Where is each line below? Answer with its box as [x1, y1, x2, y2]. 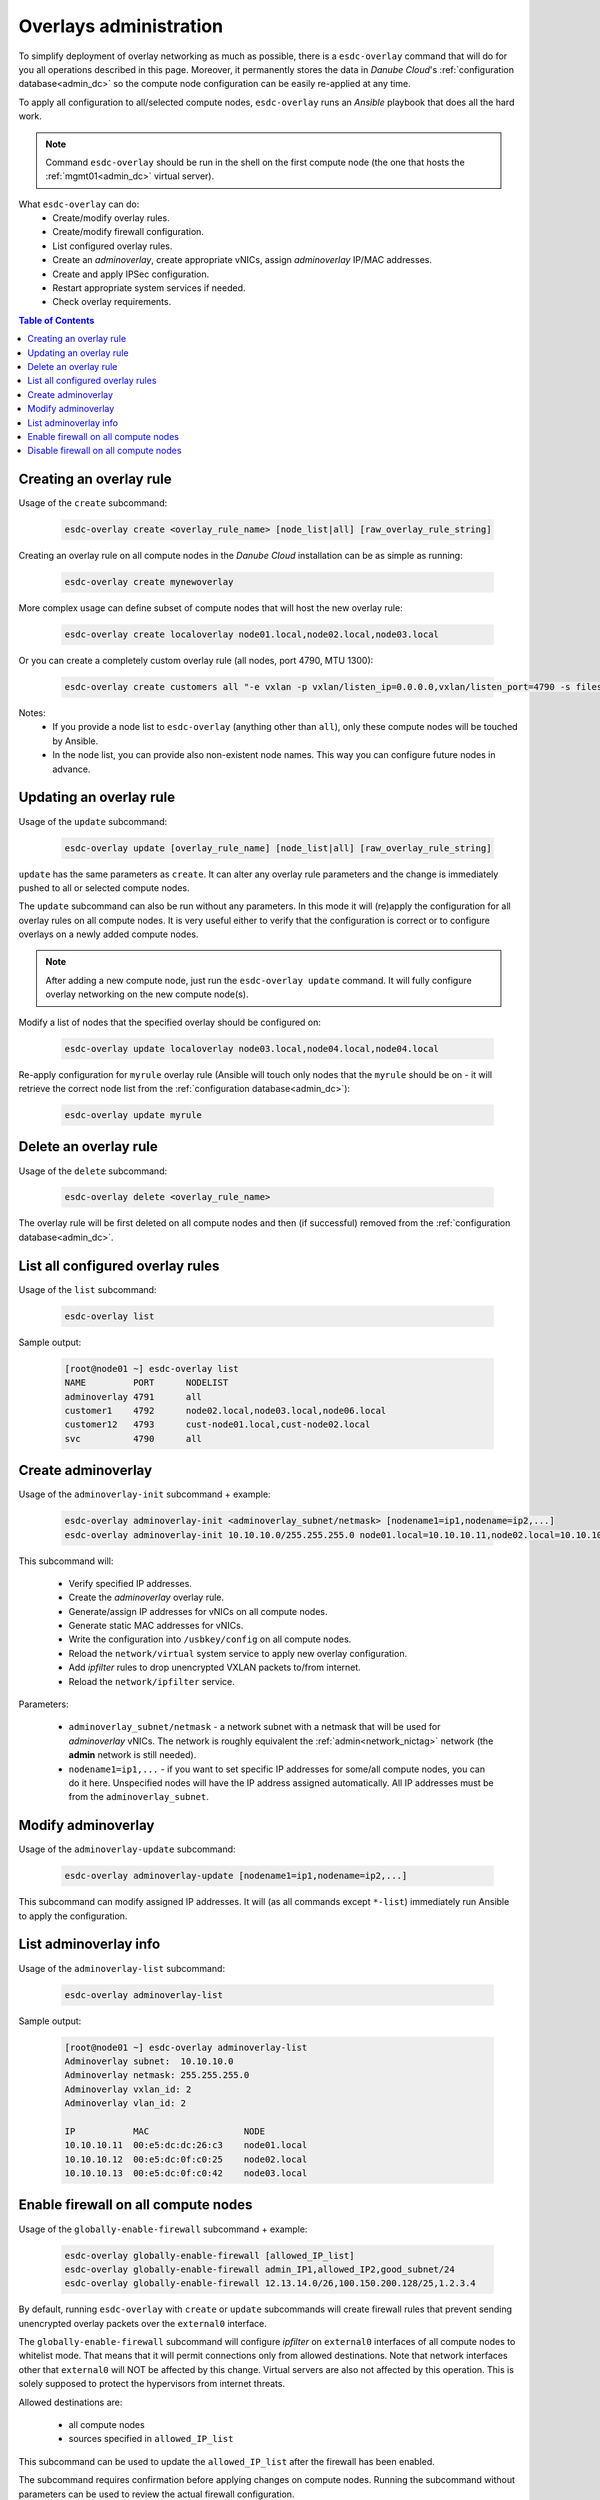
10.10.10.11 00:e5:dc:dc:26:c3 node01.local [64, 2140, 308, 2151]
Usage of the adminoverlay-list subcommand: [18, 1962, 225, 1974]
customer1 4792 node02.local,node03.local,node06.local [64, 1405, 387, 1416]
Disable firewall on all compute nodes [27, 445, 182, 457]
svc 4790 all [64, 1433, 202, 1444]
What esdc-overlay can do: [18, 198, 140, 210]
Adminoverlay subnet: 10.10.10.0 [64, 2055, 234, 2067]
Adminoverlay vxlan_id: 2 [64, 2083, 192, 2095]
